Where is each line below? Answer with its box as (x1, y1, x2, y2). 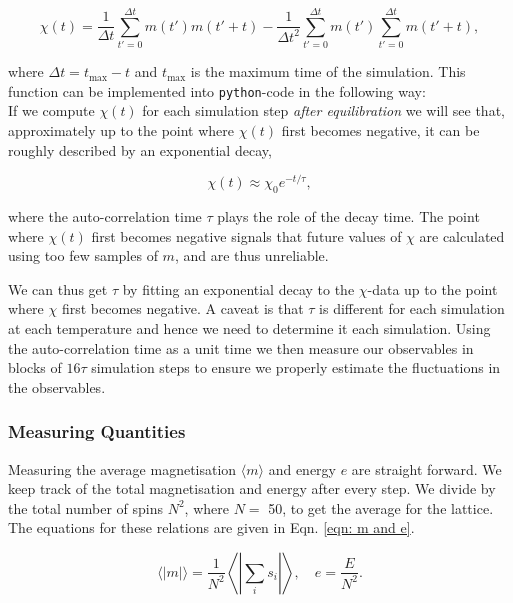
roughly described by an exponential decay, (8, 139, 272, 160)
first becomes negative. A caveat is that (61, 298, 304, 319)
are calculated (419, 225, 505, 246)
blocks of (8, 357, 62, 378)
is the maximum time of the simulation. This (190, 61, 466, 82)
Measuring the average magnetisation (8, 458, 237, 479)
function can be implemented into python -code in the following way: (8, 80, 426, 101)
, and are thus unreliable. (174, 245, 329, 266)
